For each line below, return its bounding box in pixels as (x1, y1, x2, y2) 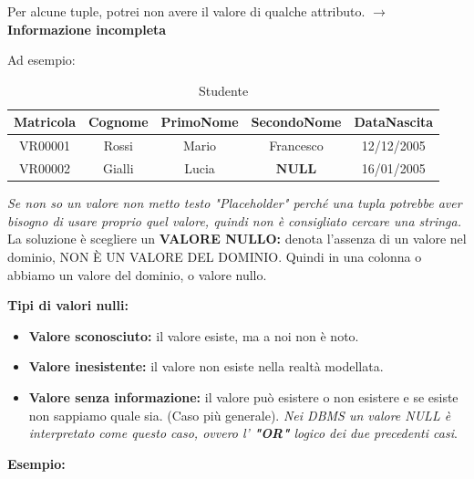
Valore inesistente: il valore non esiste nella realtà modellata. (28, 357, 384, 376)
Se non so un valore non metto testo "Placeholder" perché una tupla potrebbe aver (7, 193, 462, 213)
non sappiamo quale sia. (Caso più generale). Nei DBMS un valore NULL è (28, 405, 451, 424)
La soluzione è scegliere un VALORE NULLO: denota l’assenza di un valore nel (7, 229, 467, 248)
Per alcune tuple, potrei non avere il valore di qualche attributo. (7, 2, 366, 20)
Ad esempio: (7, 50, 76, 69)
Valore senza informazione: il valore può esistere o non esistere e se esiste (28, 387, 459, 406)
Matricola (14, 112, 76, 131)
